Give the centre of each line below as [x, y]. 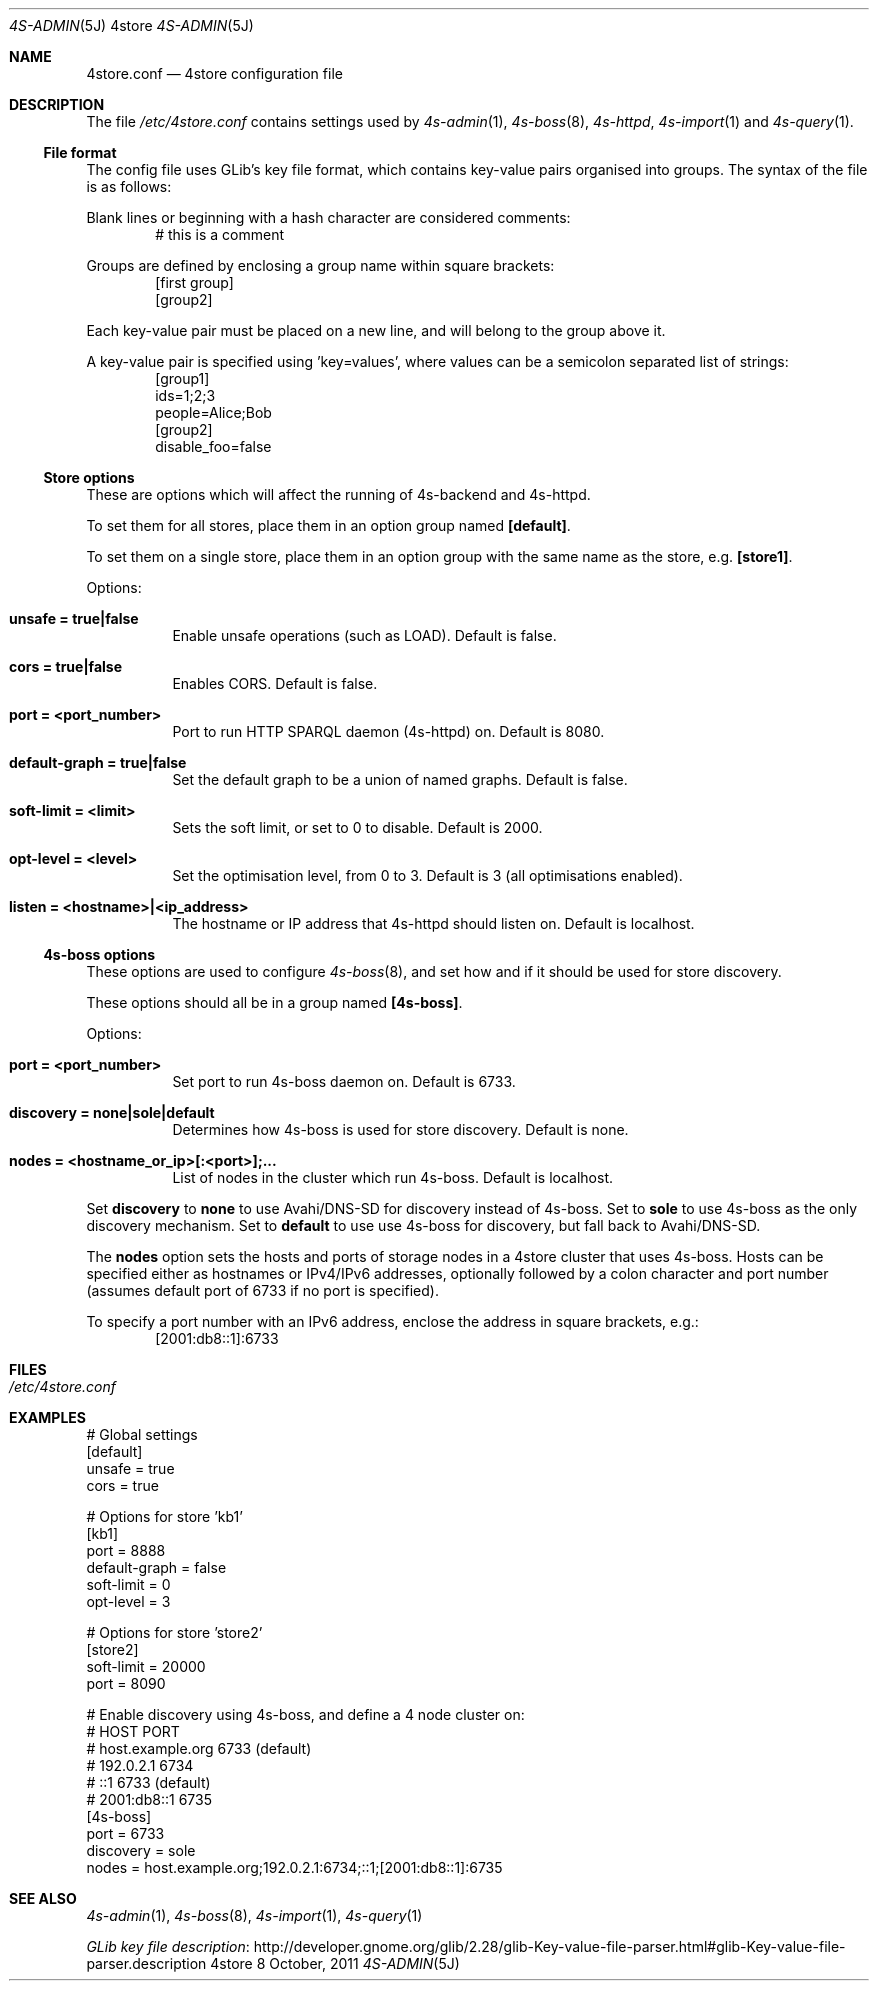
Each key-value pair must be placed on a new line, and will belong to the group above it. [376, 330]
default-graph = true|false [98, 762]
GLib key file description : [168, 1946]
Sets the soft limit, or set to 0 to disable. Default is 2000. [357, 827]
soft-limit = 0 [128, 1584]
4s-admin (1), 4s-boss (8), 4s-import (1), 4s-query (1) [254, 1915]
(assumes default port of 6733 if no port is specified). [262, 1290]
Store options [89, 477]
